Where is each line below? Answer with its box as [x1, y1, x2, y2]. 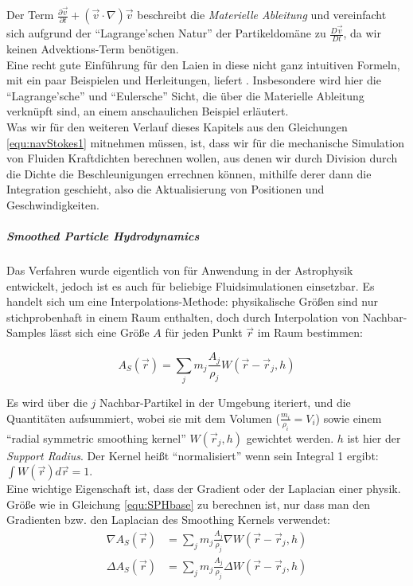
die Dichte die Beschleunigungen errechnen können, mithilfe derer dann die [6, 165, 372, 182]
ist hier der [347, 429, 401, 446]
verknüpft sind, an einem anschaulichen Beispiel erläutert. [6, 103, 289, 119]
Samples [6, 324, 46, 341]
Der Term [6, 6, 54, 23]
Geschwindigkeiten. [6, 196, 99, 213]
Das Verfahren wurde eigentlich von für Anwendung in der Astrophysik [6, 262, 353, 279]
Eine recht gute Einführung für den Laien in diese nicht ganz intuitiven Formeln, [6, 56, 400, 72]
